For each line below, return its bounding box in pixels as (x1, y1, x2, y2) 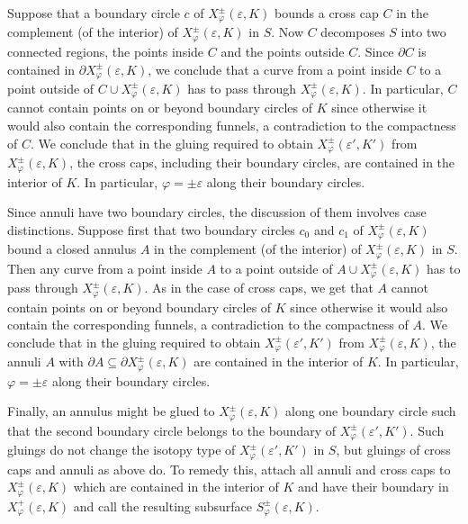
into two (400, 23, 446, 41)
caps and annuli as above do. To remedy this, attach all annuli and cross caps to (7, 459, 451, 478)
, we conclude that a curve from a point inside (148, 59, 402, 78)
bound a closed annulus (7, 239, 137, 258)
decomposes (320, 23, 385, 41)
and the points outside (220, 41, 345, 60)
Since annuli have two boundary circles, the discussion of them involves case (7, 203, 427, 221)
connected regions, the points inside (7, 41, 204, 60)
